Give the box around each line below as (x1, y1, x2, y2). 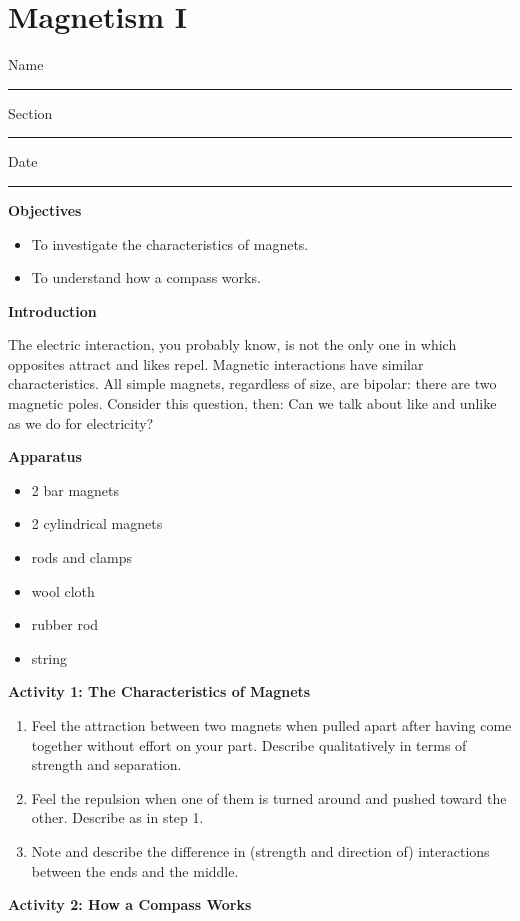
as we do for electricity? (8, 412, 154, 433)
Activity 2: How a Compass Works (8, 894, 252, 915)
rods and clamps (31, 547, 132, 568)
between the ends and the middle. (31, 860, 239, 881)
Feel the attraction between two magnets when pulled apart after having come (31, 715, 512, 735)
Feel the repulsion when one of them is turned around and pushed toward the (31, 787, 507, 808)
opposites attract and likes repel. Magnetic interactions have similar (8, 353, 424, 374)
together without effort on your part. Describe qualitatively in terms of (31, 734, 467, 755)
